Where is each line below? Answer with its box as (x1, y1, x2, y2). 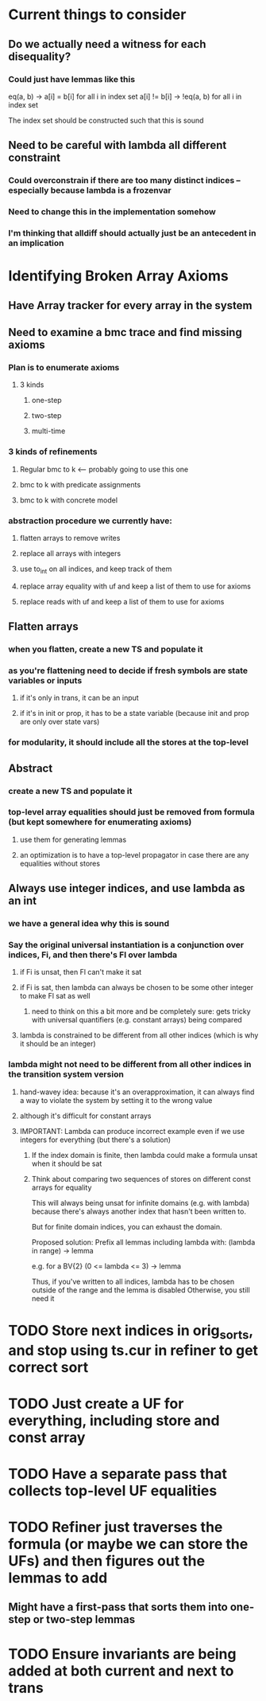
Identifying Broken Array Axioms (8, 267, 229, 285)
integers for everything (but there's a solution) (19, 1135, 172, 1144)
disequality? (8, 49, 71, 63)
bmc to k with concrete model (19, 495, 118, 505)
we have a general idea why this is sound (8, 918, 170, 929)
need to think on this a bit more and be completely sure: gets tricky (31, 1007, 252, 1016)
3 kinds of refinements (8, 446, 98, 457)
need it (31, 1293, 55, 1303)
